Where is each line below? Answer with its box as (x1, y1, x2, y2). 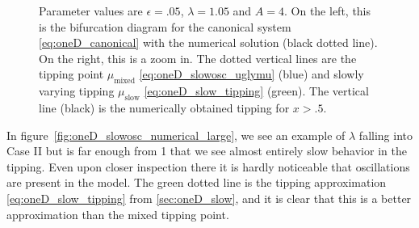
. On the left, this (283, 2, 371, 19)
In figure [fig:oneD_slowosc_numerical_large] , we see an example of (6, 126, 346, 143)
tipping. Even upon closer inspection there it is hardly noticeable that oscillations (6, 158, 410, 175)
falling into (358, 126, 413, 143)
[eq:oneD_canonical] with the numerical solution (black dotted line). (39, 34, 378, 51)
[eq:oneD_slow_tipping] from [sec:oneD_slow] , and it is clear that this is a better (6, 189, 412, 206)
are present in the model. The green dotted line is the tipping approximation (6, 174, 387, 191)
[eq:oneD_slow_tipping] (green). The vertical (144, 82, 369, 99)
